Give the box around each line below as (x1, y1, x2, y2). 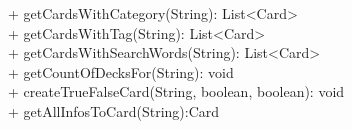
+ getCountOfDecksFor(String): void (8, 61, 234, 82)
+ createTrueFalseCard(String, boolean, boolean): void (8, 81, 345, 102)
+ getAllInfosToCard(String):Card (8, 100, 220, 121)
